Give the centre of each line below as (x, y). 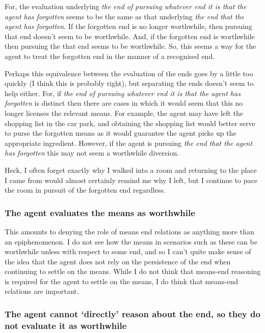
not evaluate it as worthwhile (66, 325)
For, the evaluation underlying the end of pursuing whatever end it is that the (126, 6)
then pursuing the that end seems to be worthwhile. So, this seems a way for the (130, 46)
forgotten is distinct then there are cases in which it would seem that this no (124, 103)
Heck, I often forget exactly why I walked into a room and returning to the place (131, 170)
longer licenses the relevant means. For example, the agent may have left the (124, 113)
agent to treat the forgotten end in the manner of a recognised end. (110, 56)
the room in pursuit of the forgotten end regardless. (85, 190)
